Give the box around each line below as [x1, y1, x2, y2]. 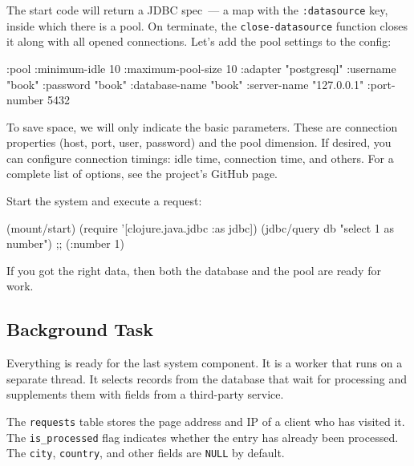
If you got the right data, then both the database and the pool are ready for [6, 261, 381, 278]
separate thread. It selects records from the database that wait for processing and [6, 370, 407, 387]
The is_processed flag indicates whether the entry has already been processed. [6, 428, 399, 445]
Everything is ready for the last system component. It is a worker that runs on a [6, 355, 403, 371]
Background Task [6, 317, 153, 342]
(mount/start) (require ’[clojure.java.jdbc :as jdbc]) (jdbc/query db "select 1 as [6, 219, 394, 236]
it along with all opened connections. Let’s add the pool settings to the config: [6, 33, 392, 50]
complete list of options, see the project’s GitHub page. [6, 165, 278, 182]
